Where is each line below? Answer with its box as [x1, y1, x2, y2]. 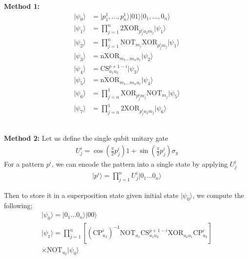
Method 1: [4, 1, 40, 11]
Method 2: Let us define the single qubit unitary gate [4, 133, 168, 143]
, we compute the [192, 190, 244, 200]
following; [4, 200, 33, 210]
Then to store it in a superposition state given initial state [4, 190, 179, 200]
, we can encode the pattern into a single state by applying [51, 159, 228, 169]
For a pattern [4, 159, 44, 169]
